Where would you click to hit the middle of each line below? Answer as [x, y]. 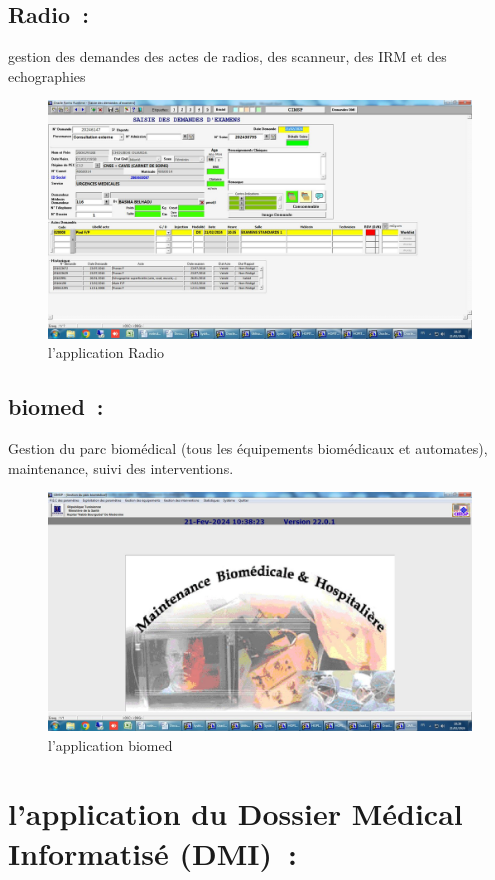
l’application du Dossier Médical [235, 813]
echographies [47, 75]
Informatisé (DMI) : [152, 852]
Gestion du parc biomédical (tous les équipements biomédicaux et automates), [248, 448]
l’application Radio [106, 352]
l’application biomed [110, 744]
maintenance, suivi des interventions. [121, 467]
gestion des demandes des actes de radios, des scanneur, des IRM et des [227, 56]
